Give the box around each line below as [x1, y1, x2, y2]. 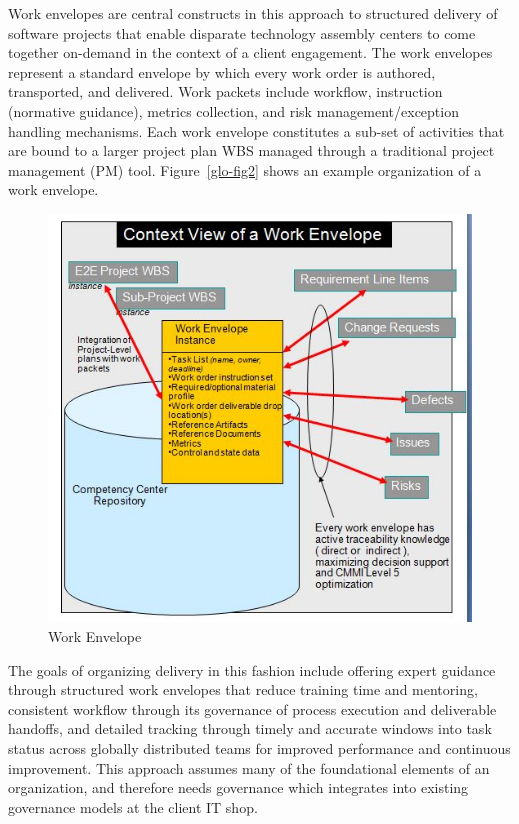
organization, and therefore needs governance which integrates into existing [8, 777, 469, 798]
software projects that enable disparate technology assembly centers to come [8, 22, 476, 43]
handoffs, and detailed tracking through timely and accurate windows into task [8, 718, 492, 739]
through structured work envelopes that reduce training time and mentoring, [8, 679, 478, 700]
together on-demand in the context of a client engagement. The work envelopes [8, 42, 493, 63]
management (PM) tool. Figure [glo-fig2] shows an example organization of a [8, 159, 482, 180]
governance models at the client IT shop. [8, 796, 258, 817]
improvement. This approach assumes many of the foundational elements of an [8, 757, 490, 778]
